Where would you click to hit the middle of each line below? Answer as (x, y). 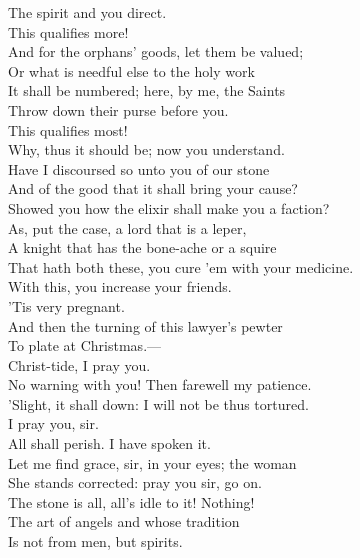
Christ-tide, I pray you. (79, 364)
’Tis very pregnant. (66, 305)
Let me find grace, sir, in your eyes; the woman (152, 462)
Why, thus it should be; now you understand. (146, 149)
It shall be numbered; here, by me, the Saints (147, 90)
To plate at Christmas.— (85, 345)
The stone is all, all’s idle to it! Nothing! (131, 501)
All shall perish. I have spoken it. (109, 443)
